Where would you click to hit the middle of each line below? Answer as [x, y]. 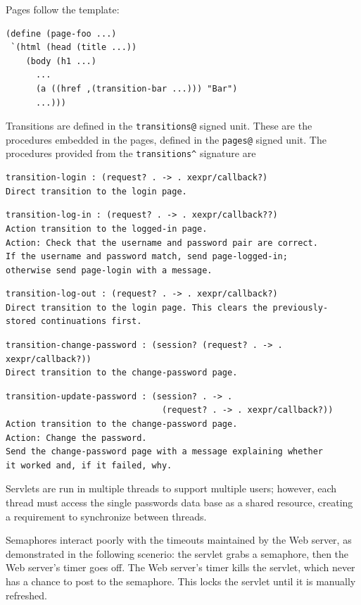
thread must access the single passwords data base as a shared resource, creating [179, 502]
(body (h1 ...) [61, 61]
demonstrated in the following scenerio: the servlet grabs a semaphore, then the [177, 553]
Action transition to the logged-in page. [107, 229]
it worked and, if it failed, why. [89, 465]
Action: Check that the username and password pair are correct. [162, 243]
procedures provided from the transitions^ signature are [131, 153]
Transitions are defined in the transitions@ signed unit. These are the [159, 126]
